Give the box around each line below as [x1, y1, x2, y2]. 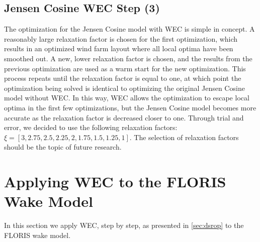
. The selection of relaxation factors [129, 132, 239, 142]
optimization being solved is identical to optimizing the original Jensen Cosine [4, 82, 245, 93]
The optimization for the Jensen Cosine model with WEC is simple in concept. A [4, 24, 255, 34]
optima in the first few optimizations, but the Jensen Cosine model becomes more [4, 102, 256, 112]
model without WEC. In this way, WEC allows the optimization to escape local [4, 92, 249, 103]
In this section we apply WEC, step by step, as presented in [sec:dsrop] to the [4, 220, 244, 230]
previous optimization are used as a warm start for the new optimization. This [4, 63, 246, 73]
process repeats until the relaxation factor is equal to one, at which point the [4, 73, 241, 83]
